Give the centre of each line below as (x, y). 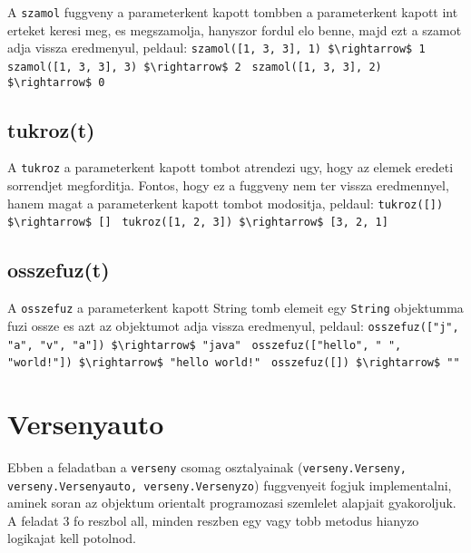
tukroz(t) (51, 129)
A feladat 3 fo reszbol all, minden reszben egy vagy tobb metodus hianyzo (213, 520)
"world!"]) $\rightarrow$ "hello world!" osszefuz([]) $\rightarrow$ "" (234, 363)
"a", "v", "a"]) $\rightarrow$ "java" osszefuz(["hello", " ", (205, 345)
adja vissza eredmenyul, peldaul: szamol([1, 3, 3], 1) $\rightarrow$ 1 (216, 48)
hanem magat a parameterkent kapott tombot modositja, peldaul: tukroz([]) (226, 203)
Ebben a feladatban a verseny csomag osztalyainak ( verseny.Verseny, (207, 466)
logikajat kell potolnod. (72, 538)
